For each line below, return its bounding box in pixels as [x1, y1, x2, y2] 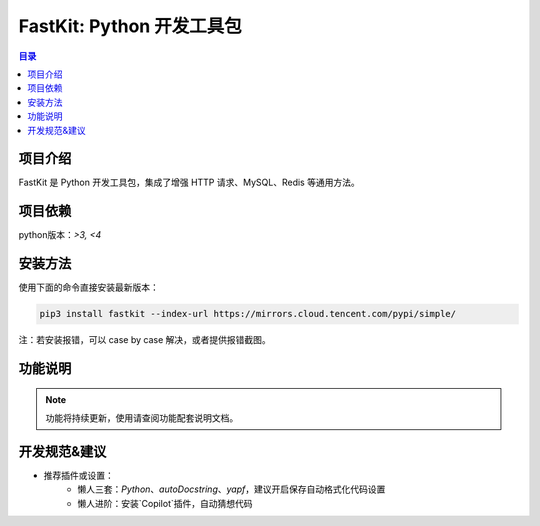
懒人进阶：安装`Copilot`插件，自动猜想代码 [77, 497, 253, 509]
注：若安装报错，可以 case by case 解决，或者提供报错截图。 [18, 334, 272, 346]
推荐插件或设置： [43, 469, 114, 481]
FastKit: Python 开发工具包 [18, 15, 242, 37]
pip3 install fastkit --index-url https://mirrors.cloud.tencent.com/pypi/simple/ [39, 308, 457, 320]
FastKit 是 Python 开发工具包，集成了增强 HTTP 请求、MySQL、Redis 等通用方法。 [18, 176, 360, 189]
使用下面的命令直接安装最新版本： [18, 281, 159, 294]
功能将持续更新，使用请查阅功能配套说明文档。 [45, 411, 239, 424]
